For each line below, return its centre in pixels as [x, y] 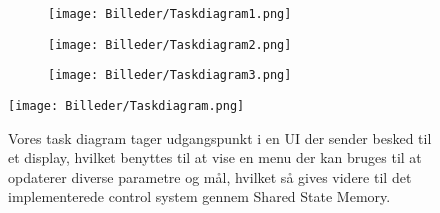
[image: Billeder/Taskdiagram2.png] [170, 44]
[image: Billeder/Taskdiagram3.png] [170, 75]
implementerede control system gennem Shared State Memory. [199, 196]
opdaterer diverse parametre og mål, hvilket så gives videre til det [210, 176]
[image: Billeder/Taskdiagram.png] [126, 105]
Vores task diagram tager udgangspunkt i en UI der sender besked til [220, 137]
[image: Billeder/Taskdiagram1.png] [170, 14]
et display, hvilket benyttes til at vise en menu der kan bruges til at [215, 157]
